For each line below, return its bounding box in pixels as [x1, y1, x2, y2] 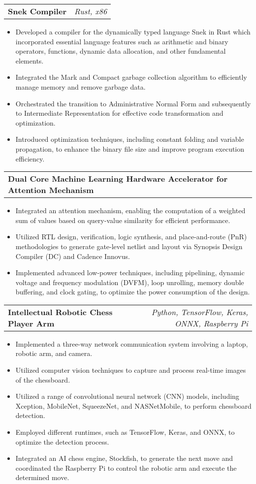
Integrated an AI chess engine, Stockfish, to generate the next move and [15, 453, 233, 463]
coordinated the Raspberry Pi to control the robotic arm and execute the [15, 462, 237, 473]
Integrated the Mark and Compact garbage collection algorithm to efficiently [15, 72, 247, 82]
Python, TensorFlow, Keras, [151, 306, 248, 318]
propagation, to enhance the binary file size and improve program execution [15, 143, 245, 154]
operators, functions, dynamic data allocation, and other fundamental [15, 46, 226, 56]
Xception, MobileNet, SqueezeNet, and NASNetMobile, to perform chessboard [15, 400, 252, 411]
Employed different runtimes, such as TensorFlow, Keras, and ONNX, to [15, 427, 235, 437]
